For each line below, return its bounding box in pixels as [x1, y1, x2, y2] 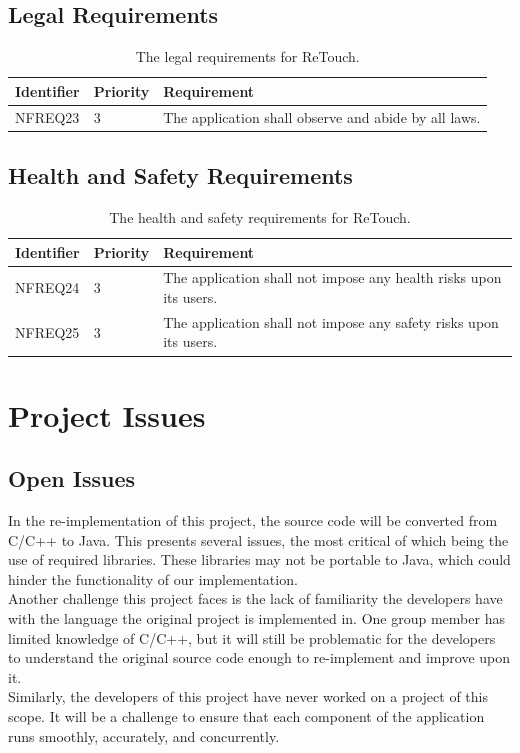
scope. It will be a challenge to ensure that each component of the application [8, 706, 485, 727]
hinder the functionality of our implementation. [8, 568, 298, 589]
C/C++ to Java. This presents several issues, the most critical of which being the [8, 529, 509, 550]
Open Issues [8, 463, 136, 494]
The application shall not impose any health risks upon [163, 267, 502, 288]
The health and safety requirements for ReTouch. [109, 206, 411, 227]
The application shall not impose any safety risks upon [163, 311, 499, 332]
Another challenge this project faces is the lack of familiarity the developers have [8, 588, 503, 609]
